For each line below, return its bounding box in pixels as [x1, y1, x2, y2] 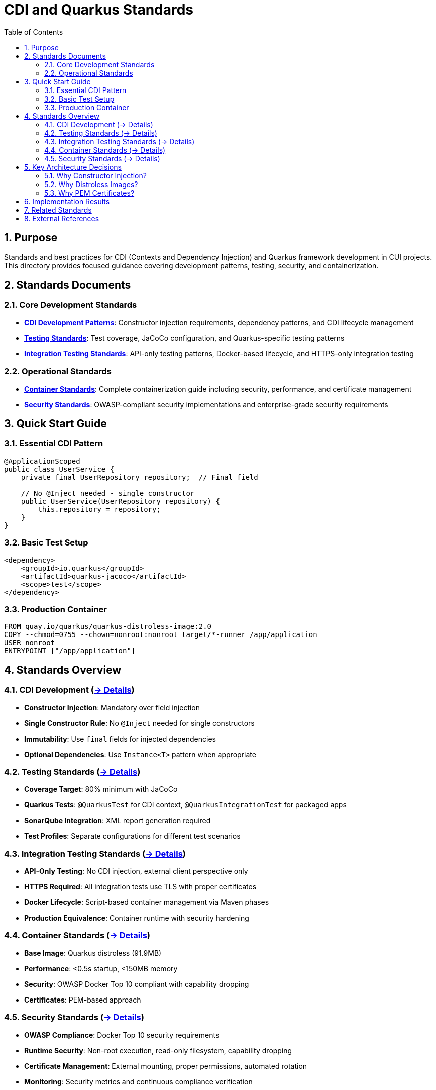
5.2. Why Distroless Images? [44, 179, 138, 189]
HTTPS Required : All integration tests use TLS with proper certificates [24, 882, 257, 891]
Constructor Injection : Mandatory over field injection [24, 703, 200, 712]
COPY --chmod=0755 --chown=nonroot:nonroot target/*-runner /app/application [4, 630, 317, 639]
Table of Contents [4, 27, 63, 36]
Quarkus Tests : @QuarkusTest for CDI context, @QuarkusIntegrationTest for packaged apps [24, 800, 347, 809]
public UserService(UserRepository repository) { [21, 497, 220, 505]
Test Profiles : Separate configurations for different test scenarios [24, 832, 241, 841]
